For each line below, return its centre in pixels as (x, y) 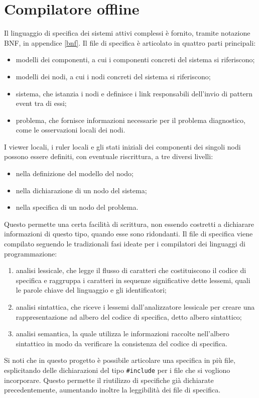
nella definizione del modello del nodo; (75, 173)
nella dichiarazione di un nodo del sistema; (81, 190)
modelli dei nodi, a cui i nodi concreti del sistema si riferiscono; (113, 76)
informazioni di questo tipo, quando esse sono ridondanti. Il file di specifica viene (128, 234)
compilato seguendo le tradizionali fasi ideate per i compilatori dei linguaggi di (125, 244)
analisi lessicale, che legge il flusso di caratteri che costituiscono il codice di (131, 270)
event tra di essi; (41, 103)
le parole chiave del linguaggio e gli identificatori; (91, 290)
